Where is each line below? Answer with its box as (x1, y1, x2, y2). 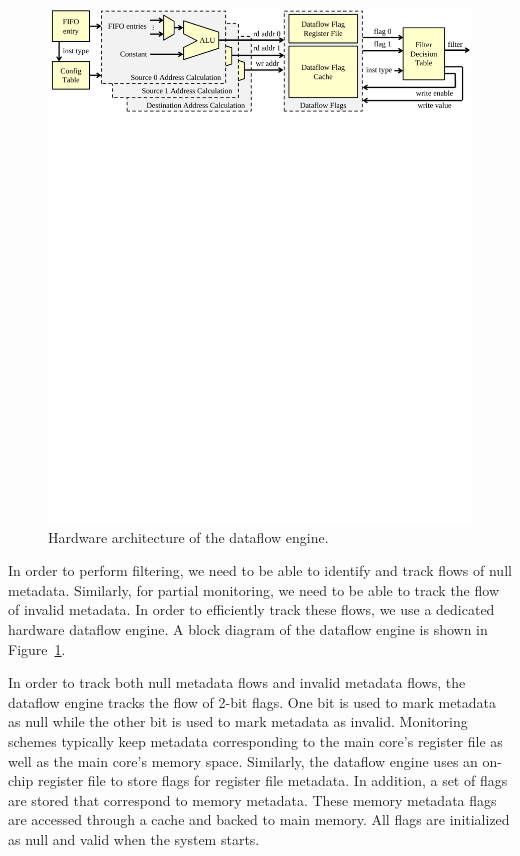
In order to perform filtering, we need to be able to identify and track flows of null (8, 560, 512, 581)
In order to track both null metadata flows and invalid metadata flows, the (8, 672, 466, 693)
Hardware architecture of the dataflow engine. (48, 526, 329, 547)
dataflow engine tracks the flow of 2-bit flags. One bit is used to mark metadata (8, 691, 497, 712)
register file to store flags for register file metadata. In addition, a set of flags (37, 770, 508, 791)
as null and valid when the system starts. (8, 828, 260, 849)
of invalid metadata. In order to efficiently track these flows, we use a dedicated (8, 599, 495, 620)
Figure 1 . (8, 638, 66, 659)
